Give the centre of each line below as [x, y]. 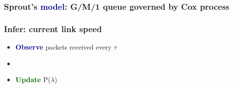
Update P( [33, 79]
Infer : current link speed [53, 28]
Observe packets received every [63, 47]
